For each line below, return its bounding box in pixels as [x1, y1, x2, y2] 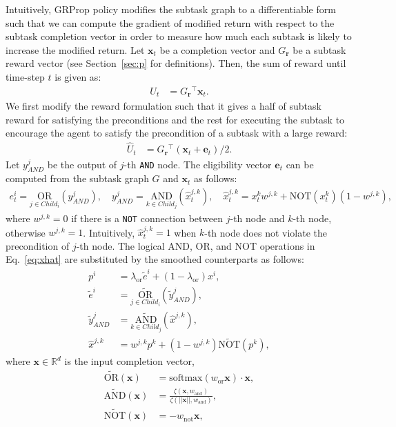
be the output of [47, 157, 117, 171]
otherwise [6, 225, 46, 239]
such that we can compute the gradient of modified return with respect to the [6, 15, 335, 30]
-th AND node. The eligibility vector [123, 157, 272, 171]
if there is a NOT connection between [71, 210, 224, 225]
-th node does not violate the [204, 225, 328, 239]
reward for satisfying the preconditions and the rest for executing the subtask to [6, 112, 345, 126]
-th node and [230, 210, 285, 225]
